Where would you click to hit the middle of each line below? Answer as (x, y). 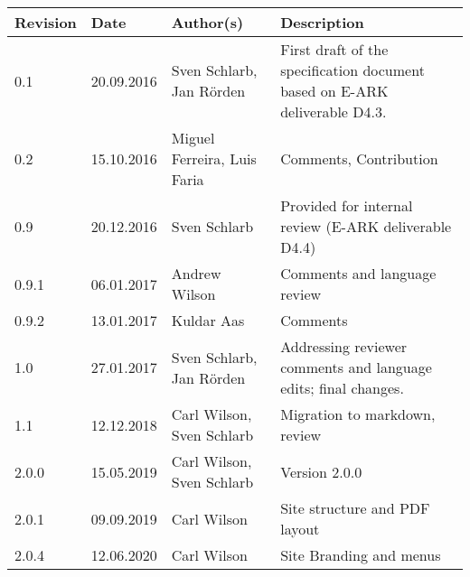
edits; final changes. (342, 388)
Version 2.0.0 (321, 471)
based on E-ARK (334, 91)
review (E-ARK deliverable (366, 226)
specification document (352, 70)
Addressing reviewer (344, 346)
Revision (46, 22)
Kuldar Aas (208, 320)
